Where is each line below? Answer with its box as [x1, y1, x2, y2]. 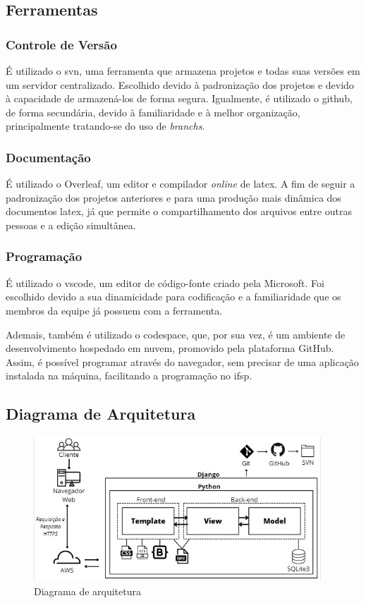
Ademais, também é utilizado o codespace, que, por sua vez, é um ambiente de [6, 327, 346, 341]
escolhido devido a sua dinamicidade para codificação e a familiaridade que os [6, 289, 341, 304]
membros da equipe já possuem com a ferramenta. [6, 303, 223, 317]
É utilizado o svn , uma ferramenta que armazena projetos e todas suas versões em [6, 63, 360, 78]
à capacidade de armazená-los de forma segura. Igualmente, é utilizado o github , [6, 91, 353, 106]
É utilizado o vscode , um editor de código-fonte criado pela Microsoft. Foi [6, 275, 324, 290]
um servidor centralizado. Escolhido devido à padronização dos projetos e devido [6, 77, 354, 92]
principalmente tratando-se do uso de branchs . [6, 118, 205, 133]
